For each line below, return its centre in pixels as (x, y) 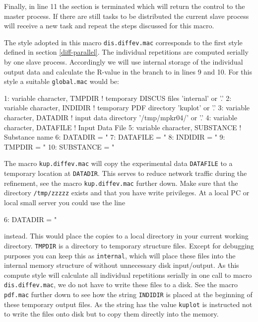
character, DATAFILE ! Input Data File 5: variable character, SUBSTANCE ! (123, 127)
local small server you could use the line (65, 202)
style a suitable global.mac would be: (62, 81)
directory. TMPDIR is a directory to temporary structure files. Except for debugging (129, 245)
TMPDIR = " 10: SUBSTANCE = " (59, 146)
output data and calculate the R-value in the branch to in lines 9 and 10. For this (128, 71)
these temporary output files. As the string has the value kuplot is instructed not (128, 304)
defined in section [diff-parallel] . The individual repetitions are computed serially (126, 52)
